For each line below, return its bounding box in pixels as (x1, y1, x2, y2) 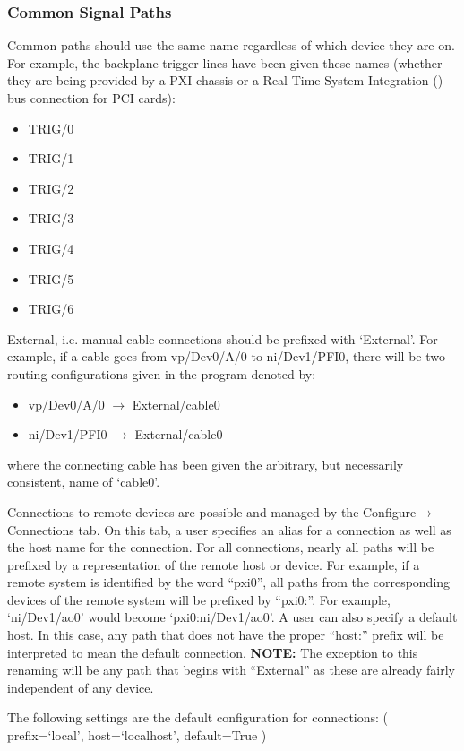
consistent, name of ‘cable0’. (7, 472, 160, 491)
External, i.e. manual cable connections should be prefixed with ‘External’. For (7, 329, 438, 348)
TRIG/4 (28, 238, 74, 257)
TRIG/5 (28, 269, 74, 288)
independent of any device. (7, 678, 154, 696)
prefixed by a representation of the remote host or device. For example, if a (7, 555, 420, 574)
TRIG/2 (28, 178, 74, 197)
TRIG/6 (28, 299, 74, 318)
